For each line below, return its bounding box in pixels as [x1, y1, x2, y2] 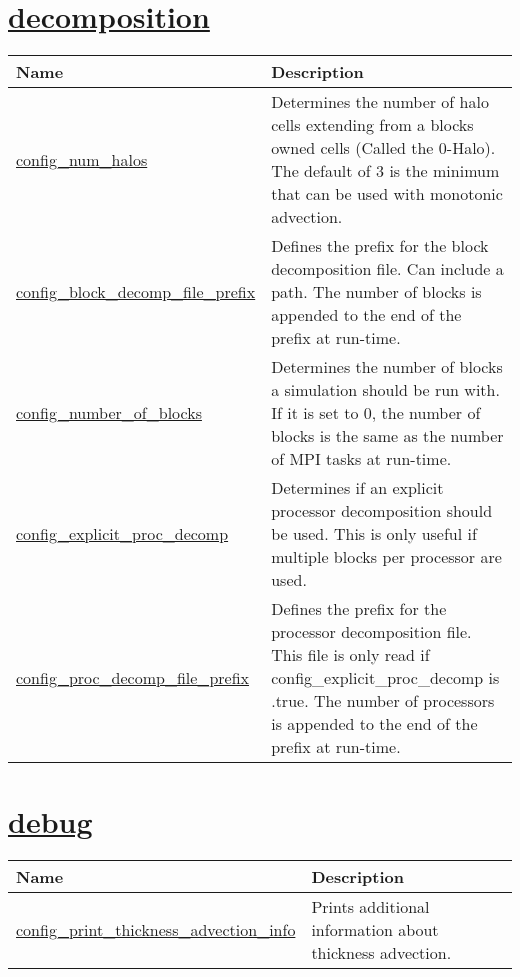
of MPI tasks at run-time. [271, 447, 452, 471]
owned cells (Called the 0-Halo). [271, 136, 496, 160]
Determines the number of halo [271, 90, 489, 114]
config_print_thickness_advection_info [16, 918, 296, 942]
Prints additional [311, 895, 430, 919]
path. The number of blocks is [271, 280, 482, 304]
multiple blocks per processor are [271, 545, 502, 569]
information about [311, 918, 439, 942]
